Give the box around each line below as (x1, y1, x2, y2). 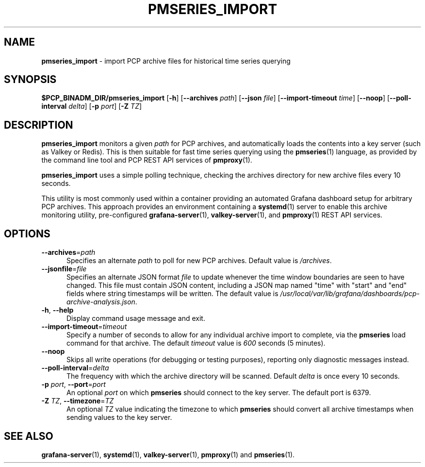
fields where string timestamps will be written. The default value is (66, 289, 278, 298)
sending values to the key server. (66, 413, 172, 422)
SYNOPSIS (4, 73, 57, 86)
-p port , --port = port (41, 380, 106, 389)
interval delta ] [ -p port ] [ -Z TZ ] (41, 102, 142, 111)
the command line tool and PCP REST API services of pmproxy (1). (41, 156, 252, 165)
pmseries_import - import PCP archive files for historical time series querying (41, 56, 291, 65)
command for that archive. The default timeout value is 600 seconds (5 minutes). (66, 339, 326, 348)
